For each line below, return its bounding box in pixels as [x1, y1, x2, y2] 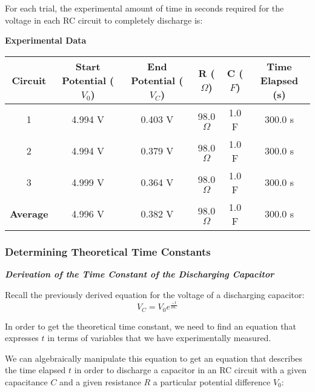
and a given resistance [59, 375, 141, 388]
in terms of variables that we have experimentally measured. [47, 331, 271, 344]
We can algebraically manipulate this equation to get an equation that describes [5, 351, 303, 364]
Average [10, 207, 48, 221]
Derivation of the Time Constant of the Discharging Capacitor [5, 268, 274, 280]
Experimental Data [5, 34, 87, 47]
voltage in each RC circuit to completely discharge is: [5, 13, 203, 26]
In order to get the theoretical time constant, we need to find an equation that [5, 319, 296, 332]
